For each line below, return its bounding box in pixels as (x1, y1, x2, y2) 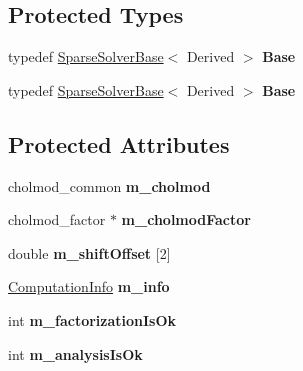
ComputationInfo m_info (8, 276, 170, 297)
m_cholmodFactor (121, 209, 251, 230)
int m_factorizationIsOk (8, 309, 177, 330)
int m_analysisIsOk (8, 343, 143, 364)
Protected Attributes (8, 128, 230, 159)
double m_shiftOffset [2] (8, 242, 171, 263)
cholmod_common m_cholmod (8, 175, 211, 196)
